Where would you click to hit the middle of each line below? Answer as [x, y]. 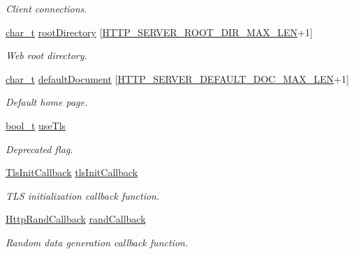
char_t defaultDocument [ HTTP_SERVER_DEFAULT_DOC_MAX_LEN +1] [177, 78]
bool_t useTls [36, 125]
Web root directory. [46, 55]
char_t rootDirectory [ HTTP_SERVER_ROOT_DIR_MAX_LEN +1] [159, 32]
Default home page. [47, 102]
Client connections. [46, 8]
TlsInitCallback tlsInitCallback [72, 172]
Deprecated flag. [39, 149]
